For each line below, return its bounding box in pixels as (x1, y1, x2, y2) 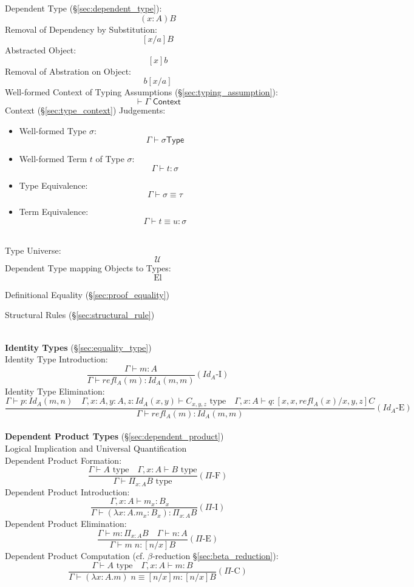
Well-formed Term (19, 152, 87, 165)
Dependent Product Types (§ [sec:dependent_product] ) (5, 430, 224, 443)
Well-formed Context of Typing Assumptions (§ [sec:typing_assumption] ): (5, 86, 278, 98)
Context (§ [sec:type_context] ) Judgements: (5, 103, 166, 116)
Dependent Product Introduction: (5, 485, 130, 498)
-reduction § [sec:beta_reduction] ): (152, 549, 279, 562)
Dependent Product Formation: (5, 453, 122, 466)
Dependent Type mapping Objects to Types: (5, 262, 171, 274)
